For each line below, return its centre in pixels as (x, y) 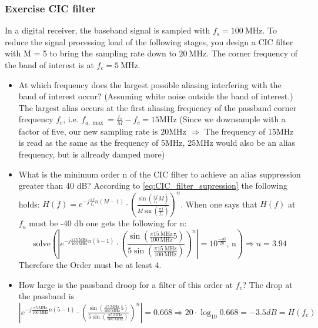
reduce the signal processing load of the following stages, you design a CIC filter (149, 41)
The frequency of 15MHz (249, 131)
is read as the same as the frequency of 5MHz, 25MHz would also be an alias (157, 143)
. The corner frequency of (252, 53)
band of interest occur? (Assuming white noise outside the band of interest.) (156, 96)
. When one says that (219, 204)
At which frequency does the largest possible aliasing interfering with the (150, 84)
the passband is (46, 296)
